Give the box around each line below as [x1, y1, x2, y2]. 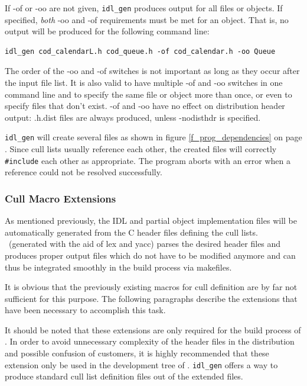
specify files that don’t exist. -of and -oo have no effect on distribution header [5, 99, 285, 112]
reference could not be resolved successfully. [5, 166, 162, 178]
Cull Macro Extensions [5, 191, 116, 205]
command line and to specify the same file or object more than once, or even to [5, 88, 292, 100]
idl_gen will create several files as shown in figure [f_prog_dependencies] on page [5, 131, 302, 143]
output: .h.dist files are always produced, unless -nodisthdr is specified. [5, 111, 261, 123]
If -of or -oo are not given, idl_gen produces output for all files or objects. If [5, 2, 283, 14]
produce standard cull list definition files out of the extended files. [5, 370, 243, 382]
